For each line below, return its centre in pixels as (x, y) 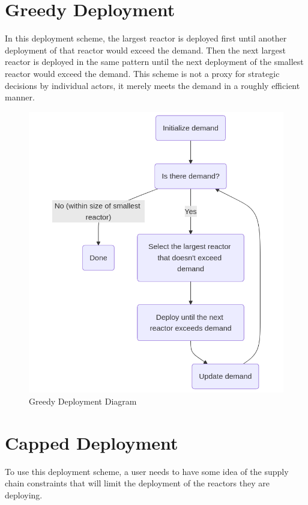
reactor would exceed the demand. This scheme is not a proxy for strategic (142, 73)
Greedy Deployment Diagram (83, 401)
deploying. (24, 494)
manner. (20, 97)
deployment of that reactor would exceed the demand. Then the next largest (146, 50)
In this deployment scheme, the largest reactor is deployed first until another (146, 38)
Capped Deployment (92, 442)
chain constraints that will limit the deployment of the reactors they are (137, 483)
